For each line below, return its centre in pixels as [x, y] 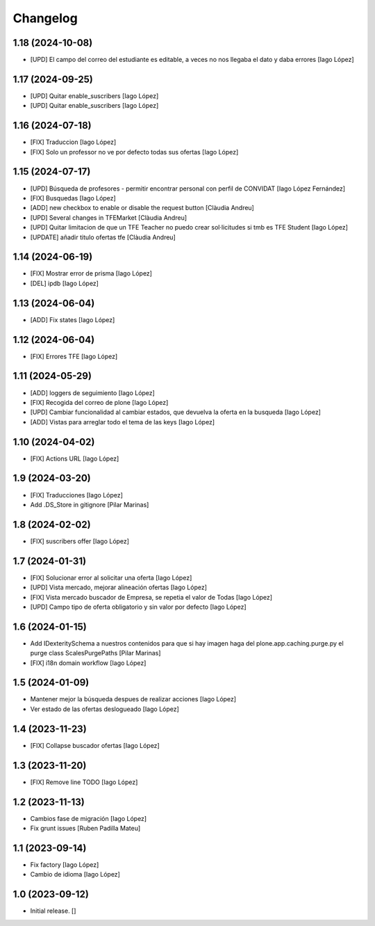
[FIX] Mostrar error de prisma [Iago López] [91, 273]
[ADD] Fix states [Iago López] [73, 319]
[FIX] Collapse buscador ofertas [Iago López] [95, 745]
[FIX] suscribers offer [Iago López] [80, 541]
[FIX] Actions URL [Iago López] [75, 458]
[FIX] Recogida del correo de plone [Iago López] [99, 402]
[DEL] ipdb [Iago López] [64, 283]
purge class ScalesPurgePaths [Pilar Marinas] [95, 653]
